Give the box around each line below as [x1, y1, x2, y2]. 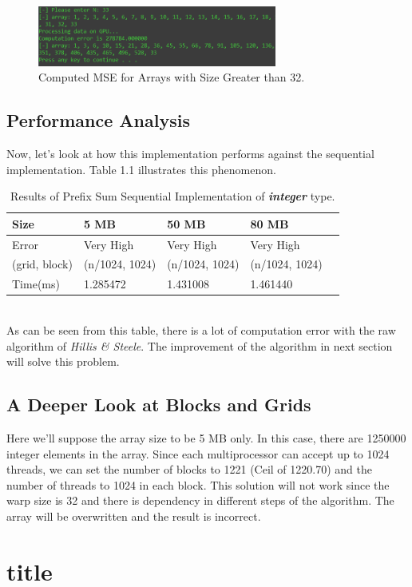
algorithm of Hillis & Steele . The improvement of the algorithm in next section [6, 337, 393, 354]
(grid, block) [12, 256, 73, 272]
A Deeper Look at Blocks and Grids [6, 392, 311, 417]
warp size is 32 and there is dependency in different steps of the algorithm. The [6, 492, 394, 509]
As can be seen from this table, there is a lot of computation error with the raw [6, 321, 396, 338]
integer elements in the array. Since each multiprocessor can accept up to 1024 [6, 445, 390, 462]
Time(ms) [12, 276, 60, 292]
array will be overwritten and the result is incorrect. [6, 507, 261, 524]
